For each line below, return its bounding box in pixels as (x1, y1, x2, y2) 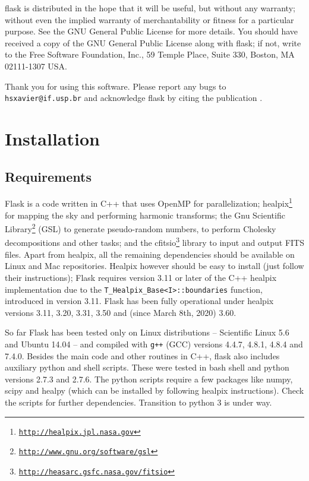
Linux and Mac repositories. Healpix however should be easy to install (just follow (5, 260, 304, 272)
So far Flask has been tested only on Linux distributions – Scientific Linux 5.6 (5, 326, 289, 338)
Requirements (5, 167, 92, 185)
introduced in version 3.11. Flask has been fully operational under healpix (5, 295, 274, 307)
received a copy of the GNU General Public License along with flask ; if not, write (5, 36, 301, 49)
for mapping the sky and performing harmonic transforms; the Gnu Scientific (5, 208, 285, 221)
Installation (5, 126, 100, 150)
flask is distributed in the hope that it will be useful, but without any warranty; (5, 2, 295, 14)
